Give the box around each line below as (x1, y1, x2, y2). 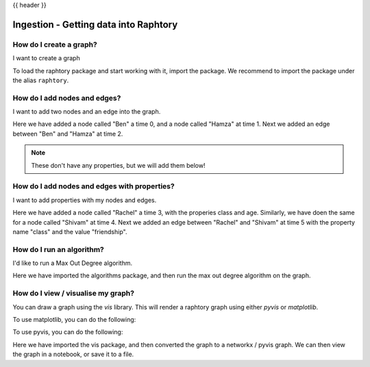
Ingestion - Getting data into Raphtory (12, 18, 178, 30)
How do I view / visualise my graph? (12, 288, 135, 298)
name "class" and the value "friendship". (12, 227, 127, 236)
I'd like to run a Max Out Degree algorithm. (12, 259, 133, 267)
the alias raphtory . (12, 76, 69, 84)
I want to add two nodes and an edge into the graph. (12, 107, 161, 116)
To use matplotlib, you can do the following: (12, 316, 136, 324)
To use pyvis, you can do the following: (12, 328, 123, 336)
